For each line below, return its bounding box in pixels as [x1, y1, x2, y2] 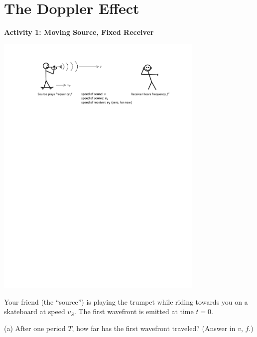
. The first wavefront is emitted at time [74, 306, 194, 317]
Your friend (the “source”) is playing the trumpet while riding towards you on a [4, 296, 248, 307]
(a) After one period [4, 323, 66, 333]
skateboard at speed [4, 306, 65, 317]
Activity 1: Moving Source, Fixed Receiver [4, 27, 154, 37]
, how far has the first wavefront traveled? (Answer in [72, 323, 236, 333]
